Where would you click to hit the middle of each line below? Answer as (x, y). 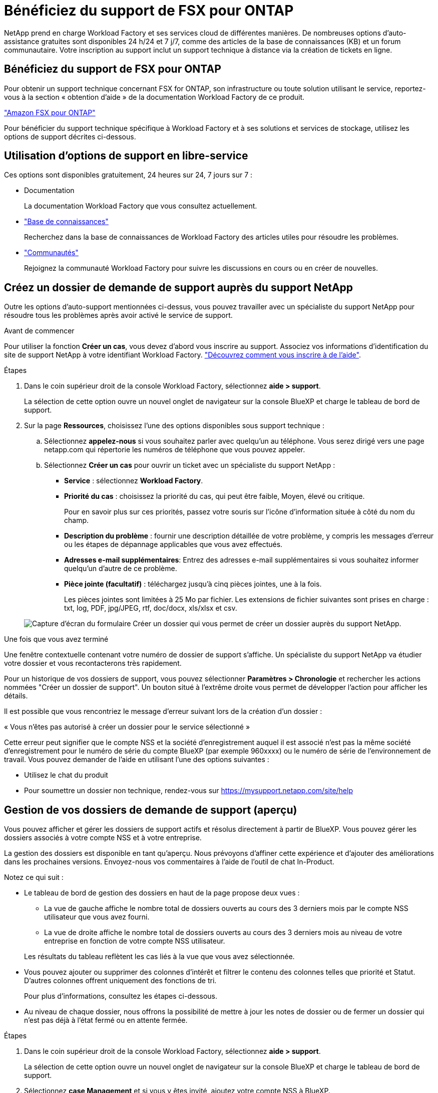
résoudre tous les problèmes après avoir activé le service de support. (118, 315)
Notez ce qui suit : (34, 877)
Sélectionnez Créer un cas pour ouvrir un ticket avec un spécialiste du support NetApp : (190, 465)
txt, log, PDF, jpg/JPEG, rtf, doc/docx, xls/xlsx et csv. (151, 608)
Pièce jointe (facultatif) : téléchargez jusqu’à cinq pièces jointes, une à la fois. (193, 584)
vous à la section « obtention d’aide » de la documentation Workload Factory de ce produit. (154, 97)
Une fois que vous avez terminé (56, 639)
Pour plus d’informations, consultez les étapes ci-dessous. (121, 996)
